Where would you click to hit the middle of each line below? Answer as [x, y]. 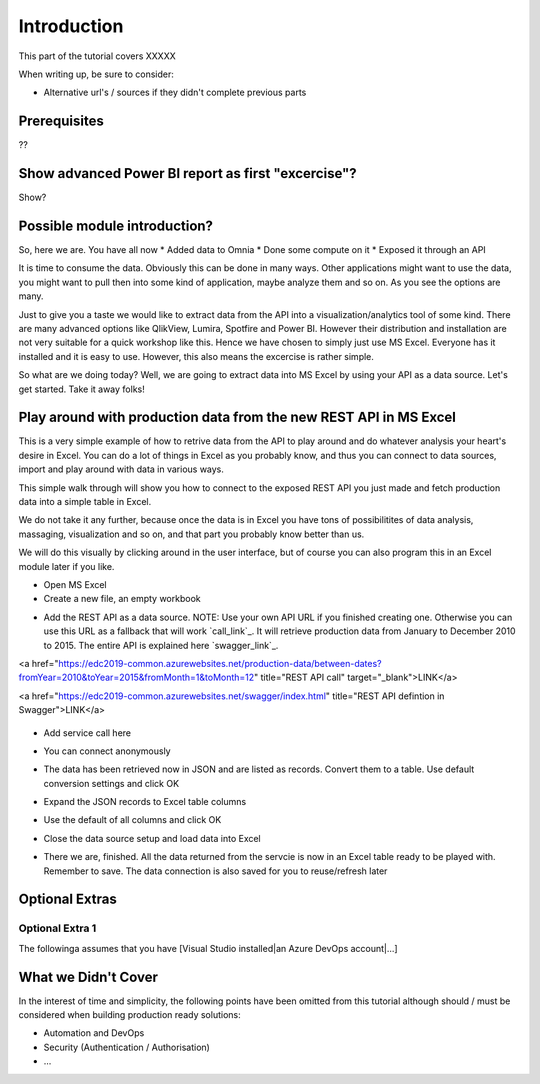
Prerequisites [61, 121]
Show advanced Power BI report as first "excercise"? [187, 173]
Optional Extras [67, 899]
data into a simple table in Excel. [85, 502]
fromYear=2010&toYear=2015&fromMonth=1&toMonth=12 [136, 677]
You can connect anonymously [107, 751]
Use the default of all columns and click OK [132, 820]
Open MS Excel [75, 584]
